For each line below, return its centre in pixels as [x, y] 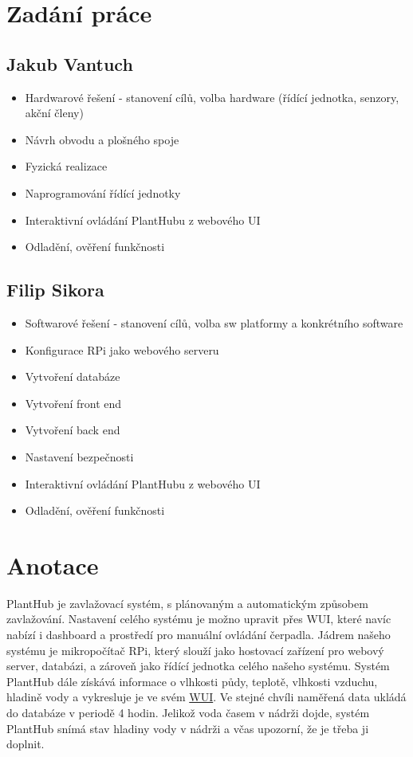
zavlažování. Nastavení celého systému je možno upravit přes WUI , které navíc [199, 619]
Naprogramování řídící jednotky [103, 192]
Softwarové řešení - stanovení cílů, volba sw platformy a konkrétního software [214, 322]
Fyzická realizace [66, 166]
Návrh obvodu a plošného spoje [102, 139]
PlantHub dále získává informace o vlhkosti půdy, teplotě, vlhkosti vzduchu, [192, 681]
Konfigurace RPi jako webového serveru [122, 349]
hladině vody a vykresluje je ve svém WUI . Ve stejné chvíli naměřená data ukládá [206, 697]
